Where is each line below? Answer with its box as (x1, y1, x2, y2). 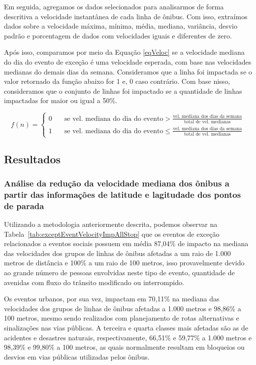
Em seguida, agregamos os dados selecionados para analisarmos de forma (4, 1, 224, 11)
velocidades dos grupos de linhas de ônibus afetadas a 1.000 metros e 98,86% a (4, 303, 241, 313)
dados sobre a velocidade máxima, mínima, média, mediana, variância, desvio (4, 21, 237, 31)
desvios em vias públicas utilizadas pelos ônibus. (4, 351, 150, 362)
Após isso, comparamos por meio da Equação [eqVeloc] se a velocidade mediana (4, 47, 245, 57)
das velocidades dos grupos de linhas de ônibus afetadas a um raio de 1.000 (4, 248, 231, 258)
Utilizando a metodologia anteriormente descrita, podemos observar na (4, 219, 218, 229)
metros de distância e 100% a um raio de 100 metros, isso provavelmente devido (4, 257, 245, 268)
